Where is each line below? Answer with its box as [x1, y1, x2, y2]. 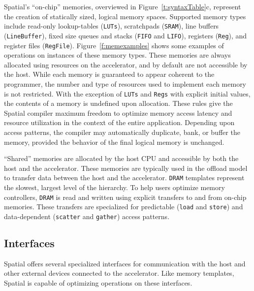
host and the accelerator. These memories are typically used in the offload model [4, 162, 248, 173]
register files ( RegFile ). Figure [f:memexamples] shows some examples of [4, 40, 224, 50]
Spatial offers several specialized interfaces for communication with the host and [4, 258, 246, 268]
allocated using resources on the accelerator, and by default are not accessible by [4, 59, 248, 69]
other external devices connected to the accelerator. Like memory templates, [4, 268, 234, 278]
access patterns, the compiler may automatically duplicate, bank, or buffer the [4, 127, 240, 137]
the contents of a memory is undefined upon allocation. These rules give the [4, 98, 233, 108]
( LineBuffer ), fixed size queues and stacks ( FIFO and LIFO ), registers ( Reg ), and [4, 30, 247, 40]
